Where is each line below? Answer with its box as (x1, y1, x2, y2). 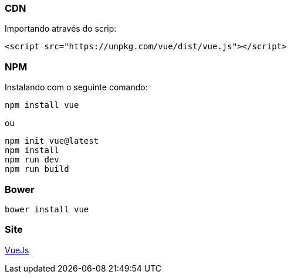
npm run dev (5, 155, 59, 165)
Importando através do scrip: (5, 23, 117, 34)
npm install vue (5, 100, 79, 110)
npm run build (5, 164, 69, 174)
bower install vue (5, 204, 89, 214)
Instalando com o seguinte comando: (5, 82, 148, 93)
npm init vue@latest (5, 136, 99, 146)
